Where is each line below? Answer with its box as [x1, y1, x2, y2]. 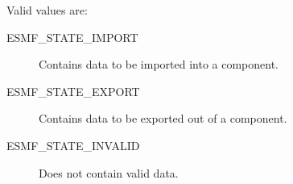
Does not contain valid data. [39, 164, 179, 181]
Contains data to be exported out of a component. [39, 110, 287, 127]
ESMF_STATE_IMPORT [6, 28, 138, 45]
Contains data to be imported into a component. [39, 56, 279, 73]
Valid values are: [6, 2, 88, 18]
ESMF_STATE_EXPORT [6, 82, 140, 99]
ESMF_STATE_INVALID [6, 136, 140, 153]
